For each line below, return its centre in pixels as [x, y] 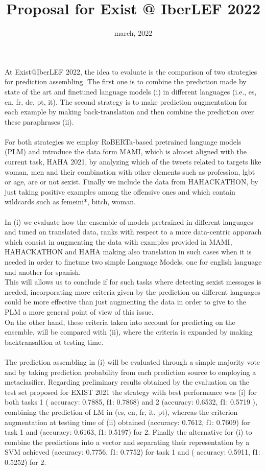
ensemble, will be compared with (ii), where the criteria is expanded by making [129, 332]
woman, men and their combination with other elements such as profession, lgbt [130, 171]
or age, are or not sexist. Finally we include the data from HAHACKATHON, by [131, 182]
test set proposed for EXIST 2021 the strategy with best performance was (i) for [131, 392]
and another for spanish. [43, 272]
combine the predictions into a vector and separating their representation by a [127, 442]
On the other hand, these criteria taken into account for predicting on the [120, 322]
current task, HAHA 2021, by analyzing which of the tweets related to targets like [133, 162]
